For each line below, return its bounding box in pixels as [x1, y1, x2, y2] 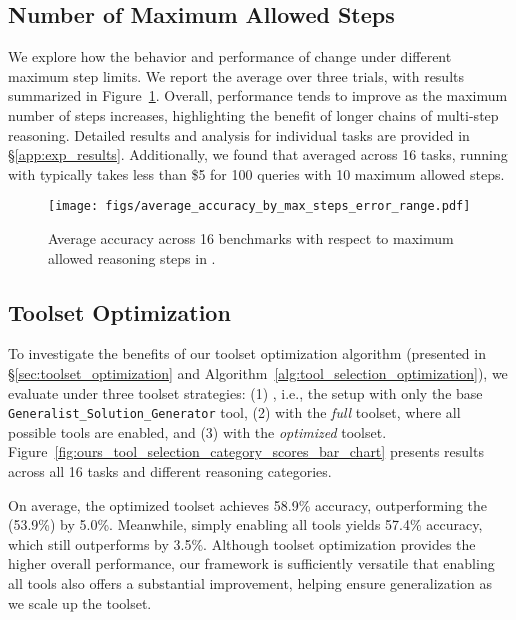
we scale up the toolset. [8, 592, 152, 613]
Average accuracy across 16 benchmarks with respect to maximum [48, 228, 454, 249]
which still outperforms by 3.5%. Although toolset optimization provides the [8, 533, 476, 554]
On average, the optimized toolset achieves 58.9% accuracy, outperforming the [8, 494, 488, 515]
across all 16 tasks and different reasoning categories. [8, 461, 332, 482]
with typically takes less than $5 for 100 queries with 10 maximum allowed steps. [8, 163, 505, 184]
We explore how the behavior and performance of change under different [8, 46, 452, 67]
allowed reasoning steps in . [48, 247, 216, 268]
